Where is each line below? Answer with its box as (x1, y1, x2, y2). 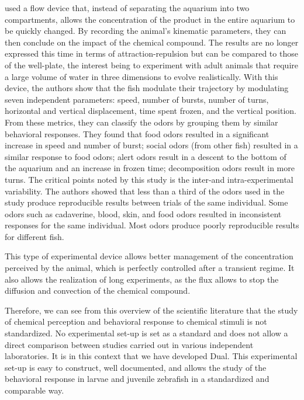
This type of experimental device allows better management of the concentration (5, 250, 293, 262)
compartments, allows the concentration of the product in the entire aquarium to (5, 13, 295, 25)
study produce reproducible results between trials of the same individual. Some (5, 196, 288, 208)
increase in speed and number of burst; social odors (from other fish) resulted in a (5, 139, 298, 151)
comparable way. (5, 384, 64, 396)
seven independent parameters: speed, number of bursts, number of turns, (5, 93, 269, 105)
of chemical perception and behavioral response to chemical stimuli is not (5, 315, 267, 328)
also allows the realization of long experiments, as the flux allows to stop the (5, 273, 279, 285)
